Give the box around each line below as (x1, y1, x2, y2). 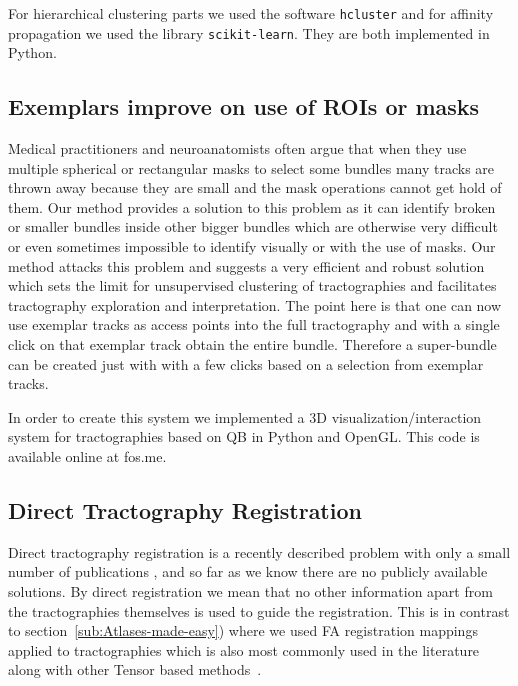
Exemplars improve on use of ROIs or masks (8, 91, 480, 122)
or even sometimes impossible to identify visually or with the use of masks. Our (8, 236, 496, 257)
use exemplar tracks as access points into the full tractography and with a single (8, 314, 500, 335)
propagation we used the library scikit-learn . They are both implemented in (8, 22, 490, 43)
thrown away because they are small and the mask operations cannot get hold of (8, 177, 502, 198)
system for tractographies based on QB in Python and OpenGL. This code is (8, 426, 480, 447)
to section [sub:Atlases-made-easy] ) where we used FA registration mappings (8, 620, 478, 641)
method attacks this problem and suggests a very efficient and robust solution (8, 255, 485, 276)
